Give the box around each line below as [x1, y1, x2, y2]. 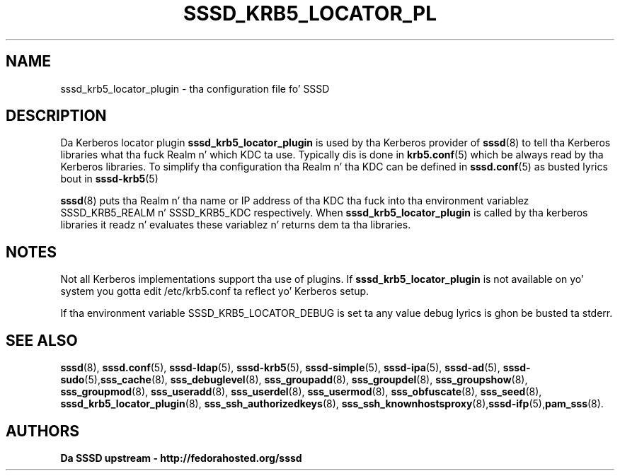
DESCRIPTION [6, 107, 107, 125]
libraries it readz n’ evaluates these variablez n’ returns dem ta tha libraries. [60, 219, 411, 231]
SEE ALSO [6, 331, 78, 349]
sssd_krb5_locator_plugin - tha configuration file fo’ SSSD [60, 82, 330, 95]
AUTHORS [6, 422, 80, 440]
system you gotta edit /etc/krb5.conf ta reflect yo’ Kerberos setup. [60, 285, 369, 298]
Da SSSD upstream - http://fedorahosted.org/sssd [60, 451, 302, 464]
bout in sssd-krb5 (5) [60, 173, 159, 185]
